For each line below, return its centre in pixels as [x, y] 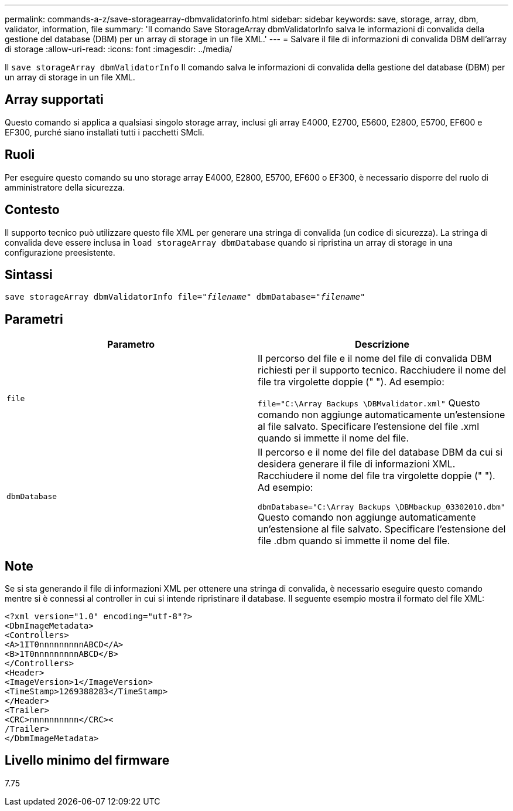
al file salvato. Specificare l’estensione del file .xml [369, 427]
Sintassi [29, 274]
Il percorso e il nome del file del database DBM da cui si [380, 452]
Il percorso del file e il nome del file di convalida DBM [375, 359]
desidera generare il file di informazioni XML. [357, 464]
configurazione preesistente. [60, 252]
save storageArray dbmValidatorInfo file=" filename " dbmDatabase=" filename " [185, 297]
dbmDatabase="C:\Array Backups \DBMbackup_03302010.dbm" [382, 507]
